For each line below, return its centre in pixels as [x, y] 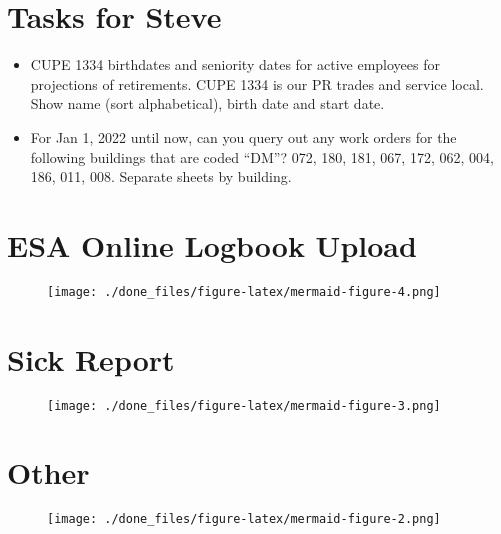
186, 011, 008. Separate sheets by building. [161, 176]
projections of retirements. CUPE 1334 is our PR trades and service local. [257, 83]
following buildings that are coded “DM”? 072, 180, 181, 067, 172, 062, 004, [262, 156]
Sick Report [91, 358]
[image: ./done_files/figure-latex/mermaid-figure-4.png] [244, 291]
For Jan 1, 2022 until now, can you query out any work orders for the [243, 136]
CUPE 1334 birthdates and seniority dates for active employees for [235, 64]
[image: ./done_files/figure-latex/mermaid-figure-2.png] [244, 519]
